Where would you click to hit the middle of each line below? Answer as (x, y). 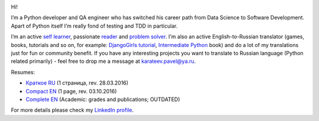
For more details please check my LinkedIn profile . (72, 110)
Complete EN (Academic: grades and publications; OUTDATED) (103, 99)
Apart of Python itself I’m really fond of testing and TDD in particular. (94, 26)
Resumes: (23, 72)
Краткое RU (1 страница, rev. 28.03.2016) (77, 83)
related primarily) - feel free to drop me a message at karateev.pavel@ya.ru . (103, 61)
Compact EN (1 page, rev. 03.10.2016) (71, 91)
